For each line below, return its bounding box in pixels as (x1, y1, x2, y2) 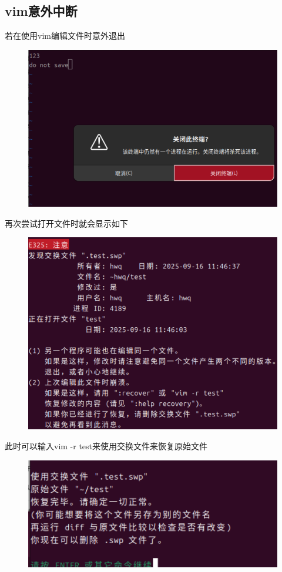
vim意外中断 (5, 2, 78, 20)
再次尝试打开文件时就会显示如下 (5, 217, 128, 229)
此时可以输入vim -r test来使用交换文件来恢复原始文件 (5, 439, 208, 452)
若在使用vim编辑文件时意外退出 (5, 29, 125, 42)
